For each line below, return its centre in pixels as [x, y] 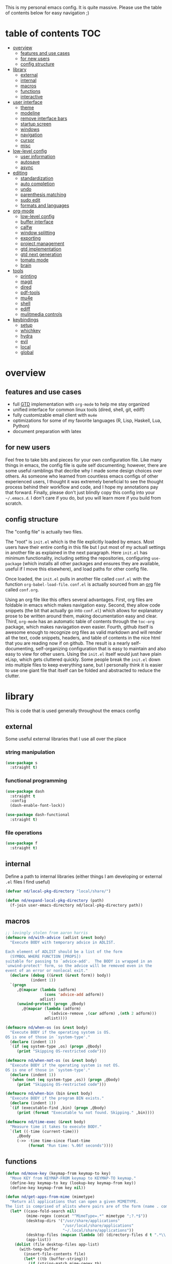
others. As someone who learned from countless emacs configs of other [82, 476]
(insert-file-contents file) [55, 1254]
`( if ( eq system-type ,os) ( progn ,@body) [56, 1046]
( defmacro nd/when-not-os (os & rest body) [51, 1061]
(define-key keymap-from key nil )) [48, 1188]
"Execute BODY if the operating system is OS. [60, 1032]
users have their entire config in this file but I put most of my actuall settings [85, 547]
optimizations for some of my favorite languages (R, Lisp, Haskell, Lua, [87, 420]
